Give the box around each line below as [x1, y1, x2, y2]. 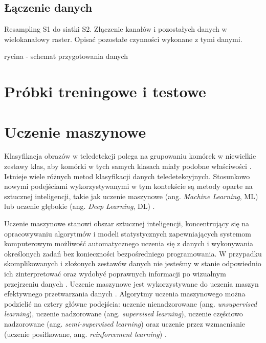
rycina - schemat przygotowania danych [4, 51, 128, 61]
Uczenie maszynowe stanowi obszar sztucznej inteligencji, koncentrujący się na [4, 218, 250, 229]
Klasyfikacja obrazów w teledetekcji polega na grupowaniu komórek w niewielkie [4, 151, 256, 161]
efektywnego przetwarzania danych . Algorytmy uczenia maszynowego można [4, 288, 246, 299]
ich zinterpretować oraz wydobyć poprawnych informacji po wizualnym [4, 268, 226, 279]
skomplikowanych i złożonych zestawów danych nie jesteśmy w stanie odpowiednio [4, 258, 261, 269]
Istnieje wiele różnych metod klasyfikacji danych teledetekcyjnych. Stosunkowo [4, 170, 250, 181]
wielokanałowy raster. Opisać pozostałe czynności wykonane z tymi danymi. [4, 33, 242, 44]
